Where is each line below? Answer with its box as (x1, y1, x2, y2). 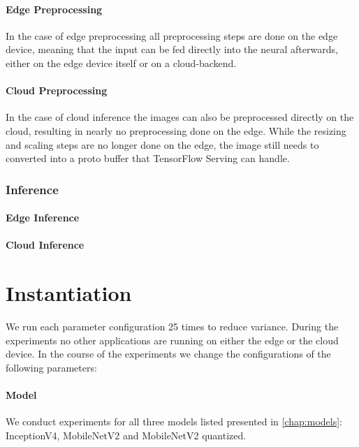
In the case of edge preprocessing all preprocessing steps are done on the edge (6, 28, 338, 43)
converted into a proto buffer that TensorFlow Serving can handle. (6, 151, 290, 166)
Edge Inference (6, 210, 80, 225)
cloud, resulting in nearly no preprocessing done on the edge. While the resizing (6, 123, 346, 138)
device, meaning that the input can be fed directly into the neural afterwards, (6, 42, 338, 57)
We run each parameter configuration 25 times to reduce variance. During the (6, 319, 339, 334)
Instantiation (6, 279, 132, 307)
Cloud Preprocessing (6, 83, 108, 98)
